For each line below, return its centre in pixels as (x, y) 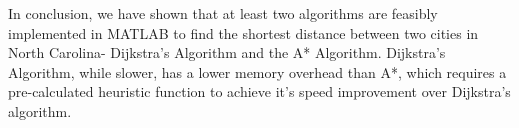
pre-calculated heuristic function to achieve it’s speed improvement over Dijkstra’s (259, 91)
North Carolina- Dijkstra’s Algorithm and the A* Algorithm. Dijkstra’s (227, 52)
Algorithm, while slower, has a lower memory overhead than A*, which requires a (257, 71)
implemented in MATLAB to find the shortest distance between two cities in (243, 32)
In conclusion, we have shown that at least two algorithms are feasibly (223, 13)
